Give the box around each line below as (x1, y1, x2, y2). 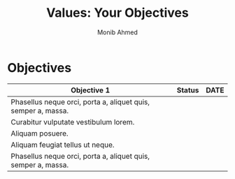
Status (176, 85, 199, 95)
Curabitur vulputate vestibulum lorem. (10, 117, 135, 127)
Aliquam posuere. (10, 128, 69, 138)
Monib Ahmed (97, 28, 138, 36)
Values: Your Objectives (46, 5, 189, 21)
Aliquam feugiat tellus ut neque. (10, 140, 115, 150)
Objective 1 (71, 85, 111, 95)
